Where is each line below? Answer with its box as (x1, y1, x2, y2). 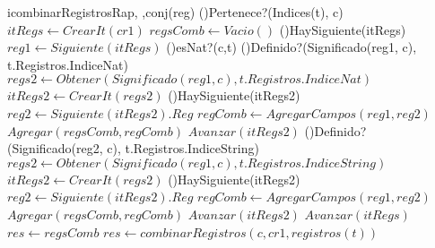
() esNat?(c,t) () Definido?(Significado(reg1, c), (166, 38, 417, 56)
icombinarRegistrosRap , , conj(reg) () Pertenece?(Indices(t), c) (7, 3, 344, 21)
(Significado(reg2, (7, 139, 103, 158)
